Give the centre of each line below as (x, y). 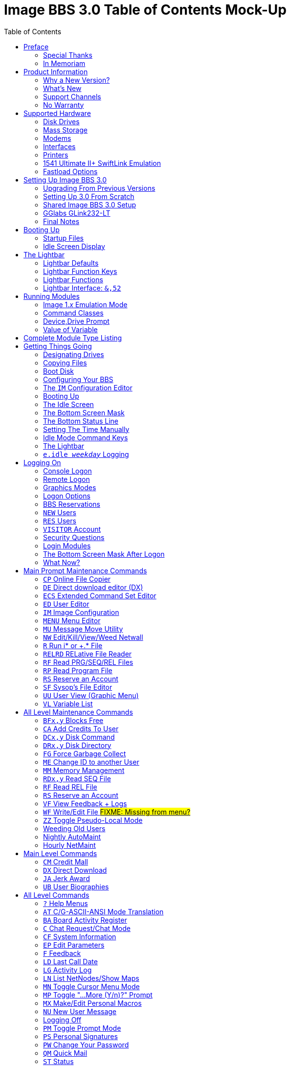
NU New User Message (80, 1011)
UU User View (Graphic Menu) (91, 695)
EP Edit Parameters (74, 945)
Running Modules (52, 296)
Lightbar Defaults (71, 263)
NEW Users (60, 512)
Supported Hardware (57, 113)
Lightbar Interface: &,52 (82, 288)
